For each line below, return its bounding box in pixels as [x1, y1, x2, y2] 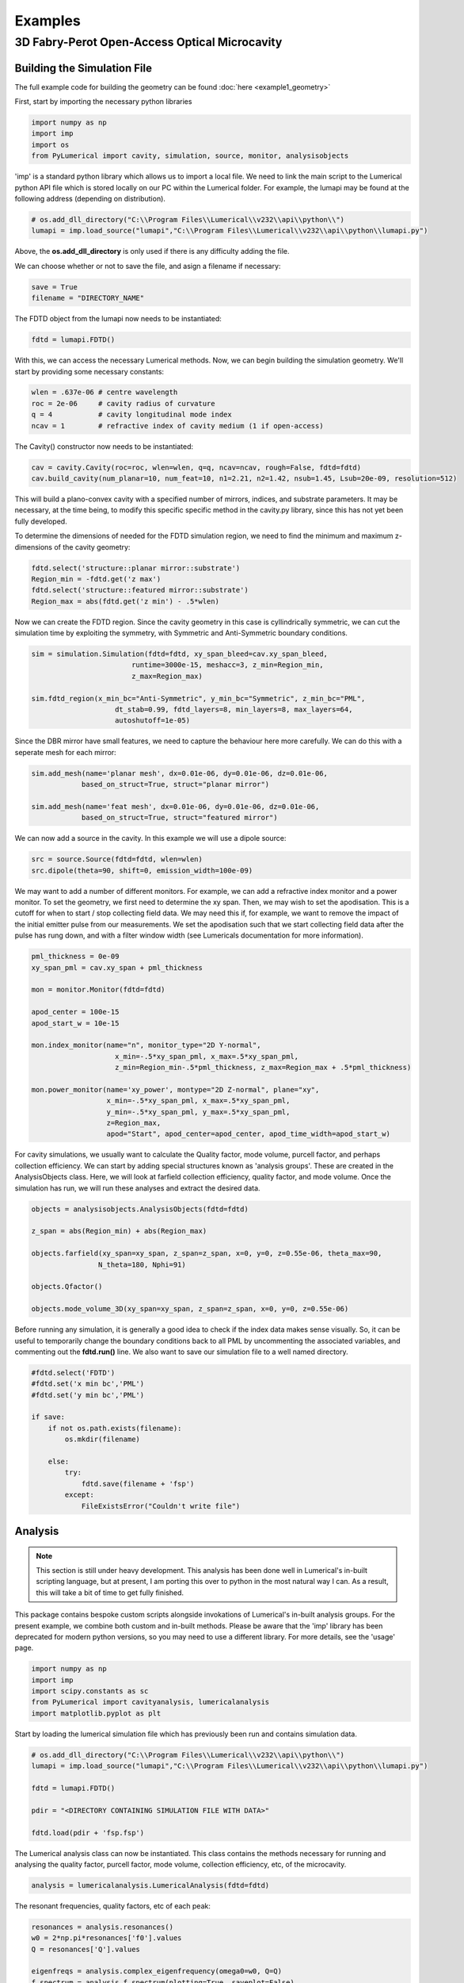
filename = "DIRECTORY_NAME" [31, 293, 145, 303]
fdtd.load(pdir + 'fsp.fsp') [31, 1828, 145, 1837]
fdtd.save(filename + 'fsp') [81, 1479, 195, 1488]
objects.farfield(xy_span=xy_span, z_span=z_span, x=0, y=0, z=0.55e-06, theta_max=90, [31, 1249, 382, 1258]
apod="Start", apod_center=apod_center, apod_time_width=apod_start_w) [106, 1130, 391, 1138]
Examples [14, 12, 81, 29]
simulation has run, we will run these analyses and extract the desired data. [14, 1183, 261, 1193]
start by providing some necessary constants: [14, 366, 165, 376]
